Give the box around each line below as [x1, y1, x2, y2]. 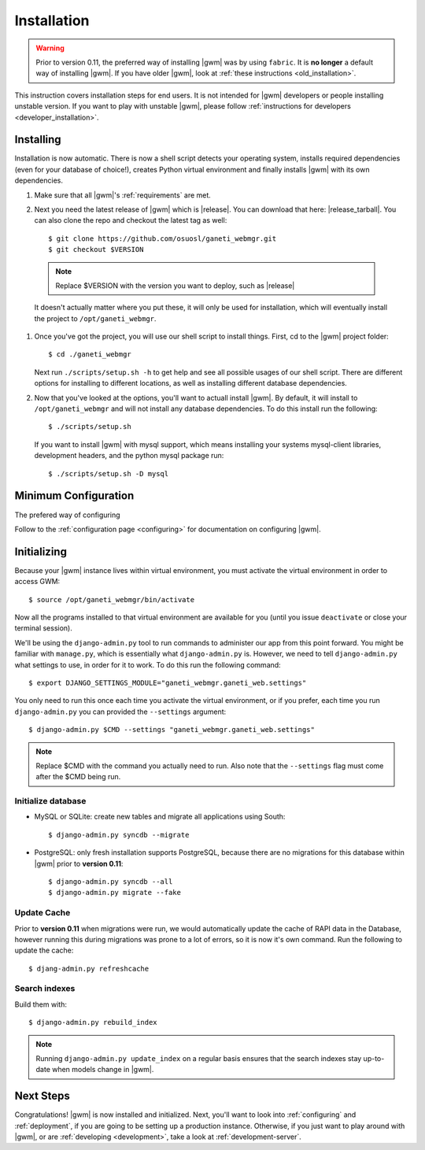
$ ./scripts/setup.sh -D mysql [48, 469, 169, 478]
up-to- [363, 1054, 385, 1063]
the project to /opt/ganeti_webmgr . [34, 313, 157, 323]
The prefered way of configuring [14, 510, 121, 520]
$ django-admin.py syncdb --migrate [48, 830, 190, 839]
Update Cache [14, 908, 71, 919]
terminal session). [14, 623, 72, 633]
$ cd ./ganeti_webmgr [48, 350, 131, 359]
